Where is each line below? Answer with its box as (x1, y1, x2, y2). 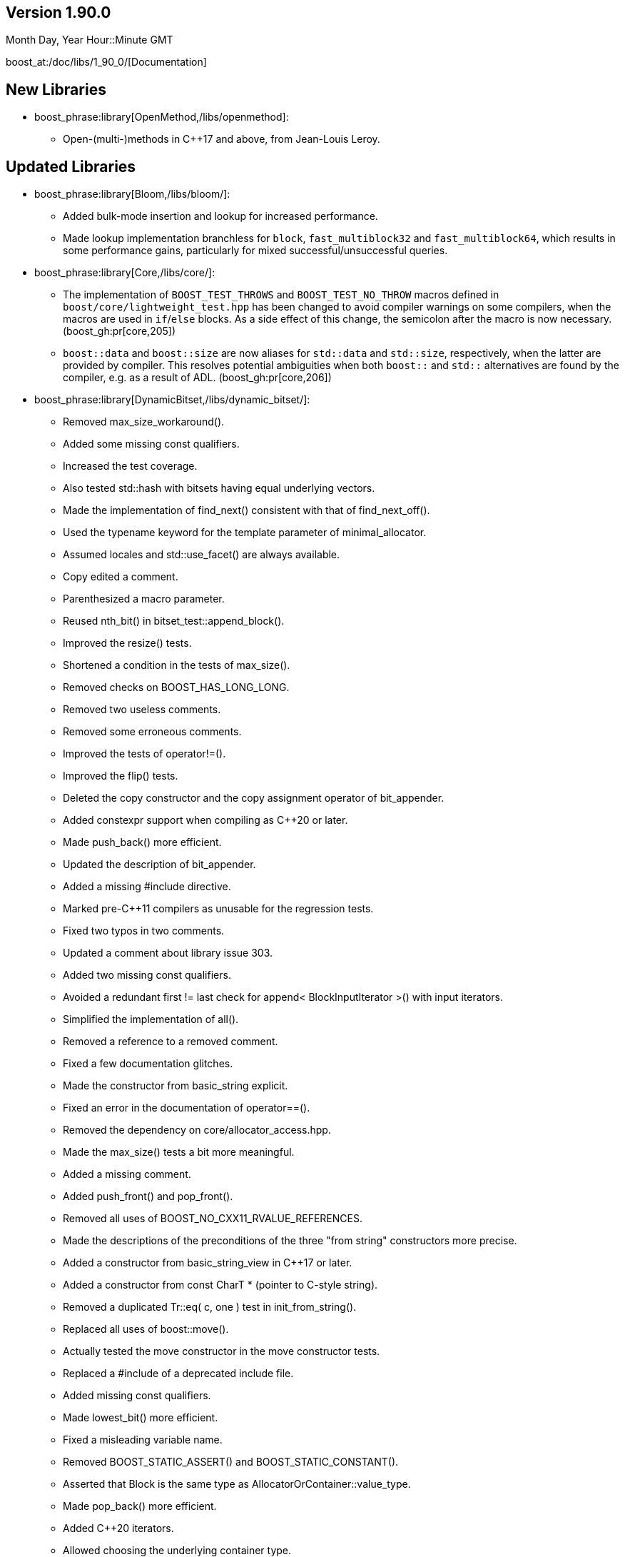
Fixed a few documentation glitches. (63, 1057, 233, 1070)
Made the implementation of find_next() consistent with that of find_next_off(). (63, 504, 430, 517)
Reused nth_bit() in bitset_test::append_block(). (63, 615, 285, 628)
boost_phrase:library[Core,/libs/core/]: (34, 266, 215, 279)
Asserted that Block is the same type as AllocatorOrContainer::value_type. (63, 1478, 411, 1491)
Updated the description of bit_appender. (63, 858, 256, 871)
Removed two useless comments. (63, 703, 221, 716)
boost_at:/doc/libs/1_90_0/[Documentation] (6, 56, 207, 69)
